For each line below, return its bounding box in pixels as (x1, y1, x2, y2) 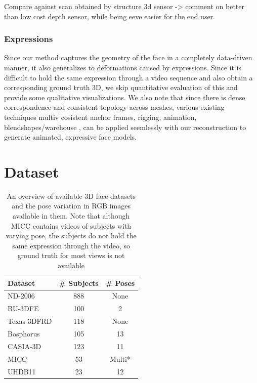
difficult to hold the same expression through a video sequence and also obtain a (4, 72, 253, 82)
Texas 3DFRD (8, 316, 52, 326)
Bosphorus (8, 328, 40, 338)
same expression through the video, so (12, 240, 131, 250)
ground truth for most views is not (17, 250, 125, 261)
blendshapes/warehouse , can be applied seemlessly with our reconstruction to (4, 121, 246, 132)
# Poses (105, 277, 135, 288)
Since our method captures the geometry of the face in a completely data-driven (4, 52, 252, 63)
